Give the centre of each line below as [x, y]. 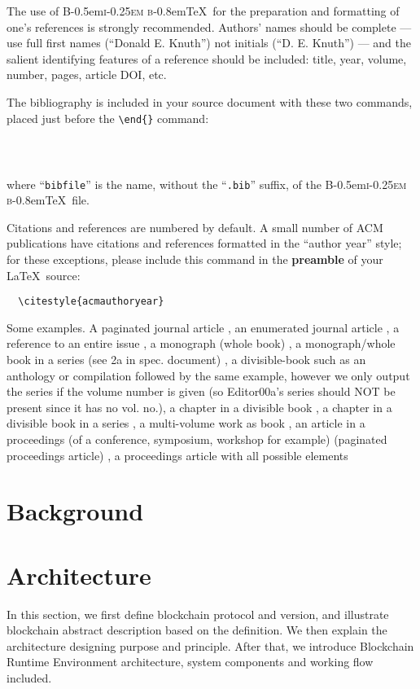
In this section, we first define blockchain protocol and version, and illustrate [198, 614]
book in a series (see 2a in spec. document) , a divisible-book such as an [186, 359]
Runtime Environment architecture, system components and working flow [190, 662]
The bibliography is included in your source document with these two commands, [210, 101]
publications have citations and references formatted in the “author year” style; [204, 243]
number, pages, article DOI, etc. [87, 75]
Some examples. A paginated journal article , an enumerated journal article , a [203, 327]
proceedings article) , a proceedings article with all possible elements [177, 455]
